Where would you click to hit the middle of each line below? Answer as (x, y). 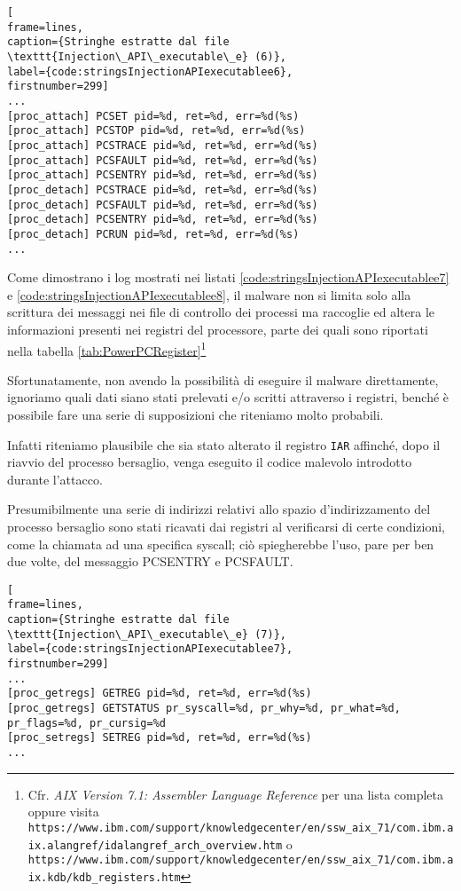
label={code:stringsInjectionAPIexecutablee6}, (150, 71)
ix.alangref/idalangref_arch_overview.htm (155, 845)
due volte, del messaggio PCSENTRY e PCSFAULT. (150, 561)
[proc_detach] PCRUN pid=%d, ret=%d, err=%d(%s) (153, 234)
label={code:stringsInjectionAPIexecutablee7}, (150, 649)
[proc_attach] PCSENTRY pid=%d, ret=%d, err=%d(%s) (163, 175)
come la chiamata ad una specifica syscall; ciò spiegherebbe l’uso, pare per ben (221, 544)
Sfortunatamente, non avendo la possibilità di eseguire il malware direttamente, (223, 379)
